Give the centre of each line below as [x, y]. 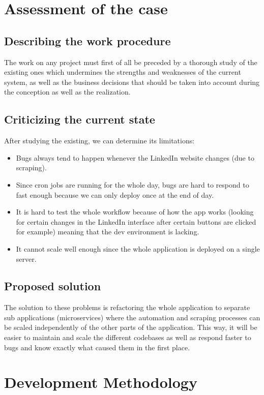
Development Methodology [101, 382]
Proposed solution [53, 286]
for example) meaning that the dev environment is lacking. [108, 232]
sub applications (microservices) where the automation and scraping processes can [132, 317]
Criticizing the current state [80, 119]
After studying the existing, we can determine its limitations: [99, 141]
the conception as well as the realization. [67, 92]
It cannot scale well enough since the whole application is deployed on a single [138, 248]
